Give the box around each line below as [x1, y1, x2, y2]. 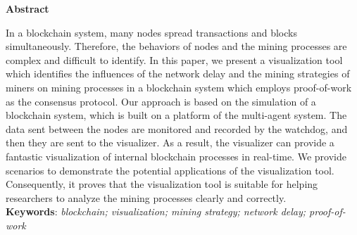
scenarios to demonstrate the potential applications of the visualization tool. [6, 163, 334, 177]
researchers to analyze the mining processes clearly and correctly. [6, 190, 287, 205]
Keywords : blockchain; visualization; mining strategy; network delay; [6, 204, 306, 219]
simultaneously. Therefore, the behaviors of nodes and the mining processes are [6, 39, 347, 53]
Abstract [6, 1, 49, 15]
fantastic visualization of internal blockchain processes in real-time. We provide [6, 148, 346, 163]
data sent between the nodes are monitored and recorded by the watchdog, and [6, 121, 348, 136]
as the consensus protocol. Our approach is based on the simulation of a [6, 94, 316, 108]
